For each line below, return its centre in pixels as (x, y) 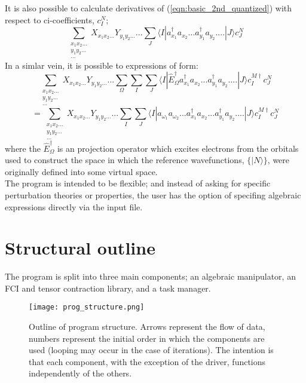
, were (279, 160)
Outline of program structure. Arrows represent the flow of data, (147, 327)
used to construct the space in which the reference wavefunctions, (125, 160)
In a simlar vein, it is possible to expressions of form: (102, 65)
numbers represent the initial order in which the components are (147, 338)
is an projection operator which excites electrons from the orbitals (178, 148)
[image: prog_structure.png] (87, 307)
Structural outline (80, 248)
